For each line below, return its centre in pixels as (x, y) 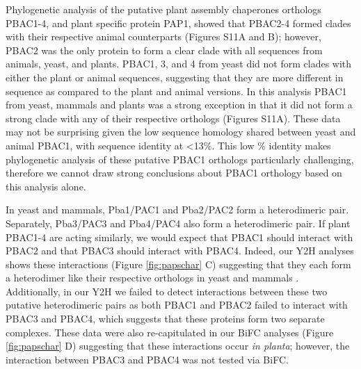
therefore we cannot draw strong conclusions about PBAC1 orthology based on (174, 173)
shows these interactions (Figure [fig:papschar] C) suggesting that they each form (178, 264)
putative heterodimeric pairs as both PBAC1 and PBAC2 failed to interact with (177, 305)
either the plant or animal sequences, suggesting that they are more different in (175, 77)
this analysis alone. (46, 186)
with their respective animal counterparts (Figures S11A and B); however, (163, 36)
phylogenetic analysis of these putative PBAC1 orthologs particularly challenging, (180, 159)
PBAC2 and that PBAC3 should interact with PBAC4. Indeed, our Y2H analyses (180, 251)
